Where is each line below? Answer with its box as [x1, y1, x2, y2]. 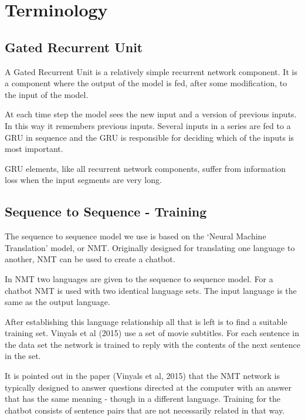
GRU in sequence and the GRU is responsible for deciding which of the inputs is [5, 131, 294, 143]
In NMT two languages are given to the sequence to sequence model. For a [5, 272, 273, 284]
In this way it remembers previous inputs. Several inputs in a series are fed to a [5, 119, 291, 131]
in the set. [5, 350, 41, 362]
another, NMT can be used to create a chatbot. [5, 253, 175, 265]
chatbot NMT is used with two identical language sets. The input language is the [5, 284, 297, 296]
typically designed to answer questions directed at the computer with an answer [5, 381, 292, 393]
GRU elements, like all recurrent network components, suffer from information [5, 162, 286, 174]
